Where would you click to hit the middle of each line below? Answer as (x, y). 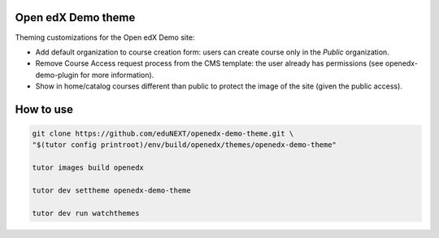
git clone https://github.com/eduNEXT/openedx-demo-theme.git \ (163, 134)
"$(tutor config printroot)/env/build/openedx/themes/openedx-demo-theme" (185, 145)
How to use (44, 109)
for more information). (117, 75)
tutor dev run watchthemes (86, 213)
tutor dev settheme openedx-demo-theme (111, 190)
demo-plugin (57, 75)
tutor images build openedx (88, 168)
